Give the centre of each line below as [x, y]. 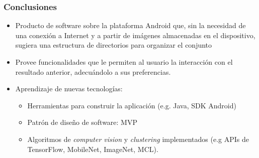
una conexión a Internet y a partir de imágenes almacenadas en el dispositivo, [135, 35]
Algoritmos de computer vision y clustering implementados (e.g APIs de [138, 139]
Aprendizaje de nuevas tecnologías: [69, 89]
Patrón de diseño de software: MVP [82, 122]
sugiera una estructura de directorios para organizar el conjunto [114, 45]
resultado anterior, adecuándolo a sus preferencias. [93, 71]
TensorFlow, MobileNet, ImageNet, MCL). [93, 149]
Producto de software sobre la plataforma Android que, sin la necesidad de [131, 25]
